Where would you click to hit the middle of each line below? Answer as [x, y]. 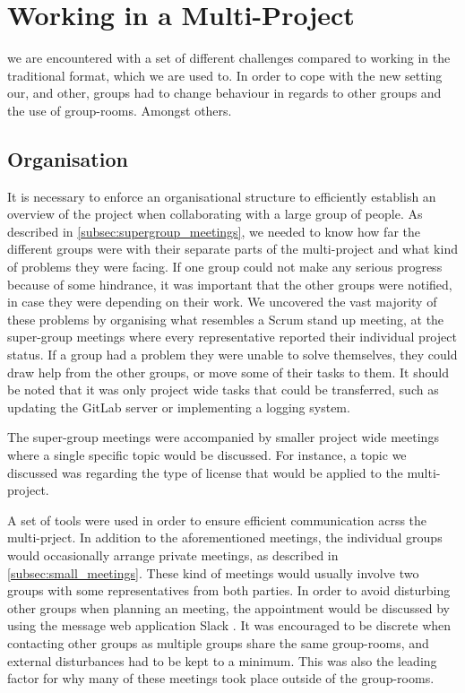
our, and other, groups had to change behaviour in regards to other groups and [224, 93]
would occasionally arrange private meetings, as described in [173, 554]
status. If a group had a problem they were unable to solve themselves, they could [232, 355]
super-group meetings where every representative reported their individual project [232, 337]
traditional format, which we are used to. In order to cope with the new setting [225, 75]
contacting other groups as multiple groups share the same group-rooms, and [218, 642]
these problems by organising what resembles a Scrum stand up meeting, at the [226, 319]
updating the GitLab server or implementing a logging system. [179, 407]
